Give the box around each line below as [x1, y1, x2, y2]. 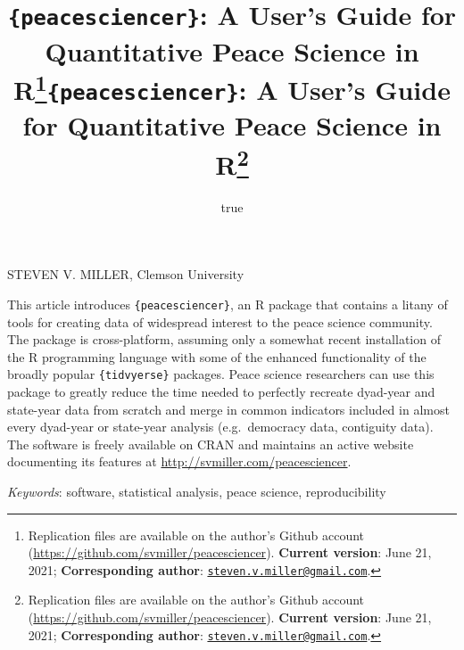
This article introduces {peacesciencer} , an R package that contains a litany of [7, 294, 448, 313]
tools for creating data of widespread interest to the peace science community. [7, 312, 433, 331]
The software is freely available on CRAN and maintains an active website [7, 434, 414, 453]
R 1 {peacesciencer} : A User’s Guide [13, 67, 451, 108]
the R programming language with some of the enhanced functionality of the [7, 347, 427, 366]
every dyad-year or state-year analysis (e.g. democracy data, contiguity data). [7, 417, 434, 436]
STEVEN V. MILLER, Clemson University [7, 265, 244, 284]
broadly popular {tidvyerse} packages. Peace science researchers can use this [7, 365, 435, 383]
